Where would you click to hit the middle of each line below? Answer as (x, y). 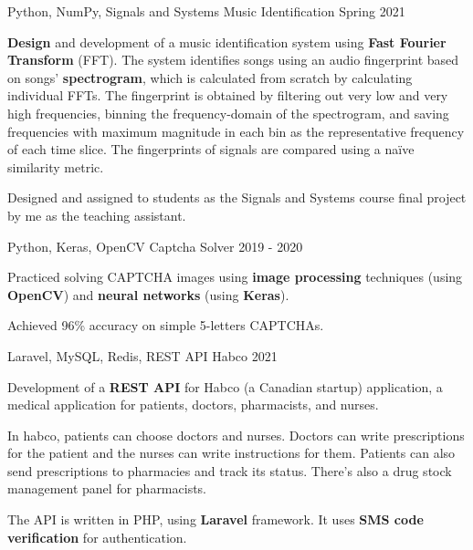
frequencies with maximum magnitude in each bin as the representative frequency (236, 131)
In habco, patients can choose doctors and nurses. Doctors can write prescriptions (236, 435)
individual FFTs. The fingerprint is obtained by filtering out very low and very (228, 95)
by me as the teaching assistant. (97, 215)
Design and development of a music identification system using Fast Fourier (227, 42)
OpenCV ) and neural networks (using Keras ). (148, 294)
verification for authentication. (97, 537)
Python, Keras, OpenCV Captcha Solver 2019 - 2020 (155, 246)
